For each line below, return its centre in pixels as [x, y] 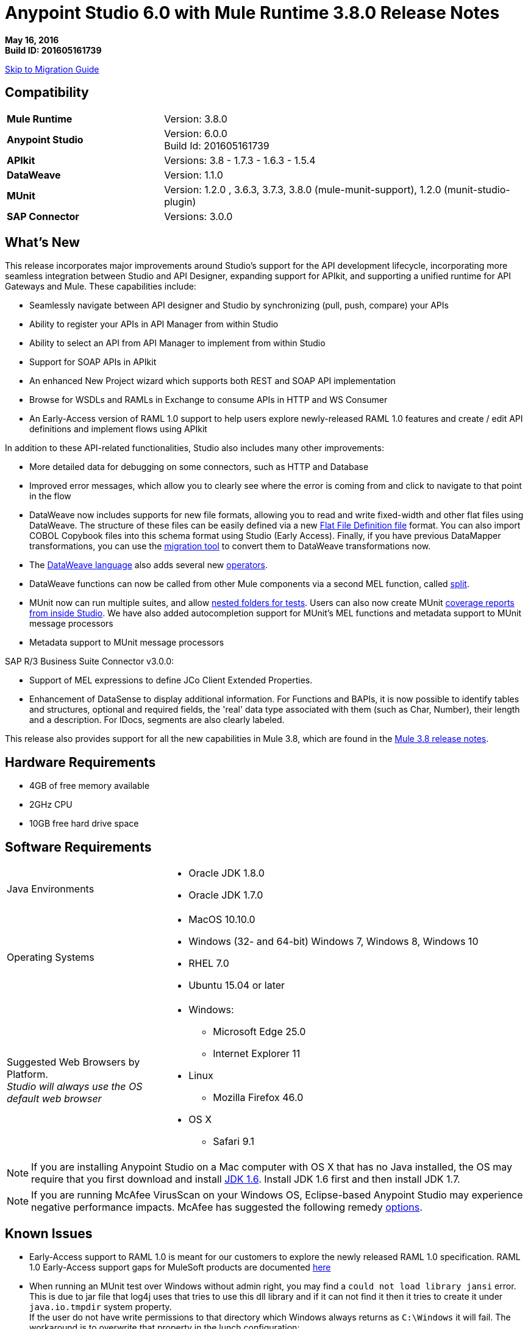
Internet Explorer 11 [257, 1054]
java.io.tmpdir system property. [101, 1306]
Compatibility [47, 93]
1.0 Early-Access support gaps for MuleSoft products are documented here [180, 1267]
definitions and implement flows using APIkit [118, 429]
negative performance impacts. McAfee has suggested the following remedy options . [227, 1207]
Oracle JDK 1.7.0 [226, 895]
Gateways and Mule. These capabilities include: [101, 287]
